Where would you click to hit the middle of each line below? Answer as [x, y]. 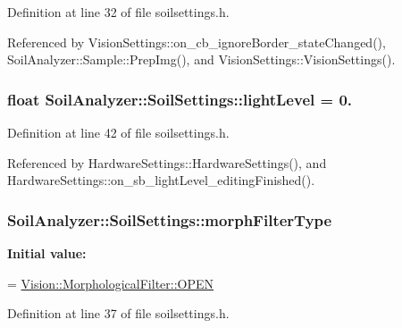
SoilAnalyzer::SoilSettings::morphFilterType [170, 219]
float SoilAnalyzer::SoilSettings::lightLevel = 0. [180, 99]
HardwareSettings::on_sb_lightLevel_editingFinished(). [161, 180]
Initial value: [47, 253]
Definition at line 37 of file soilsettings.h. [118, 313]
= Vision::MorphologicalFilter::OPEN [111, 283]
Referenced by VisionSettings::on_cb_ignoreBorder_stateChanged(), [197, 42]
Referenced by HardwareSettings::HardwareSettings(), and [167, 162]
